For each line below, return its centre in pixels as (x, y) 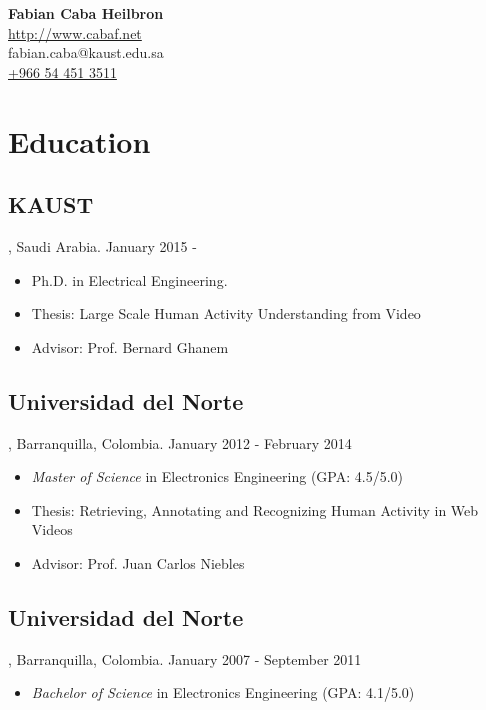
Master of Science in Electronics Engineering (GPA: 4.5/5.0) (217, 476)
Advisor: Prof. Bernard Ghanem (130, 346)
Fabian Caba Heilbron (86, 13)
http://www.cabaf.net (75, 32)
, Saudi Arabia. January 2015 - (102, 245)
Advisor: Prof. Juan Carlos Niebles (138, 562)
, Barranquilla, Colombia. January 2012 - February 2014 (180, 442)
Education (79, 140)
